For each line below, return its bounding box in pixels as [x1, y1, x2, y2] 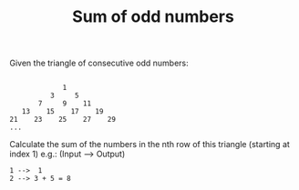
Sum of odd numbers [72, 6, 234, 27]
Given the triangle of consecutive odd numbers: [9, 57, 189, 69]
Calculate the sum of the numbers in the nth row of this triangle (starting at [9, 139, 290, 150]
